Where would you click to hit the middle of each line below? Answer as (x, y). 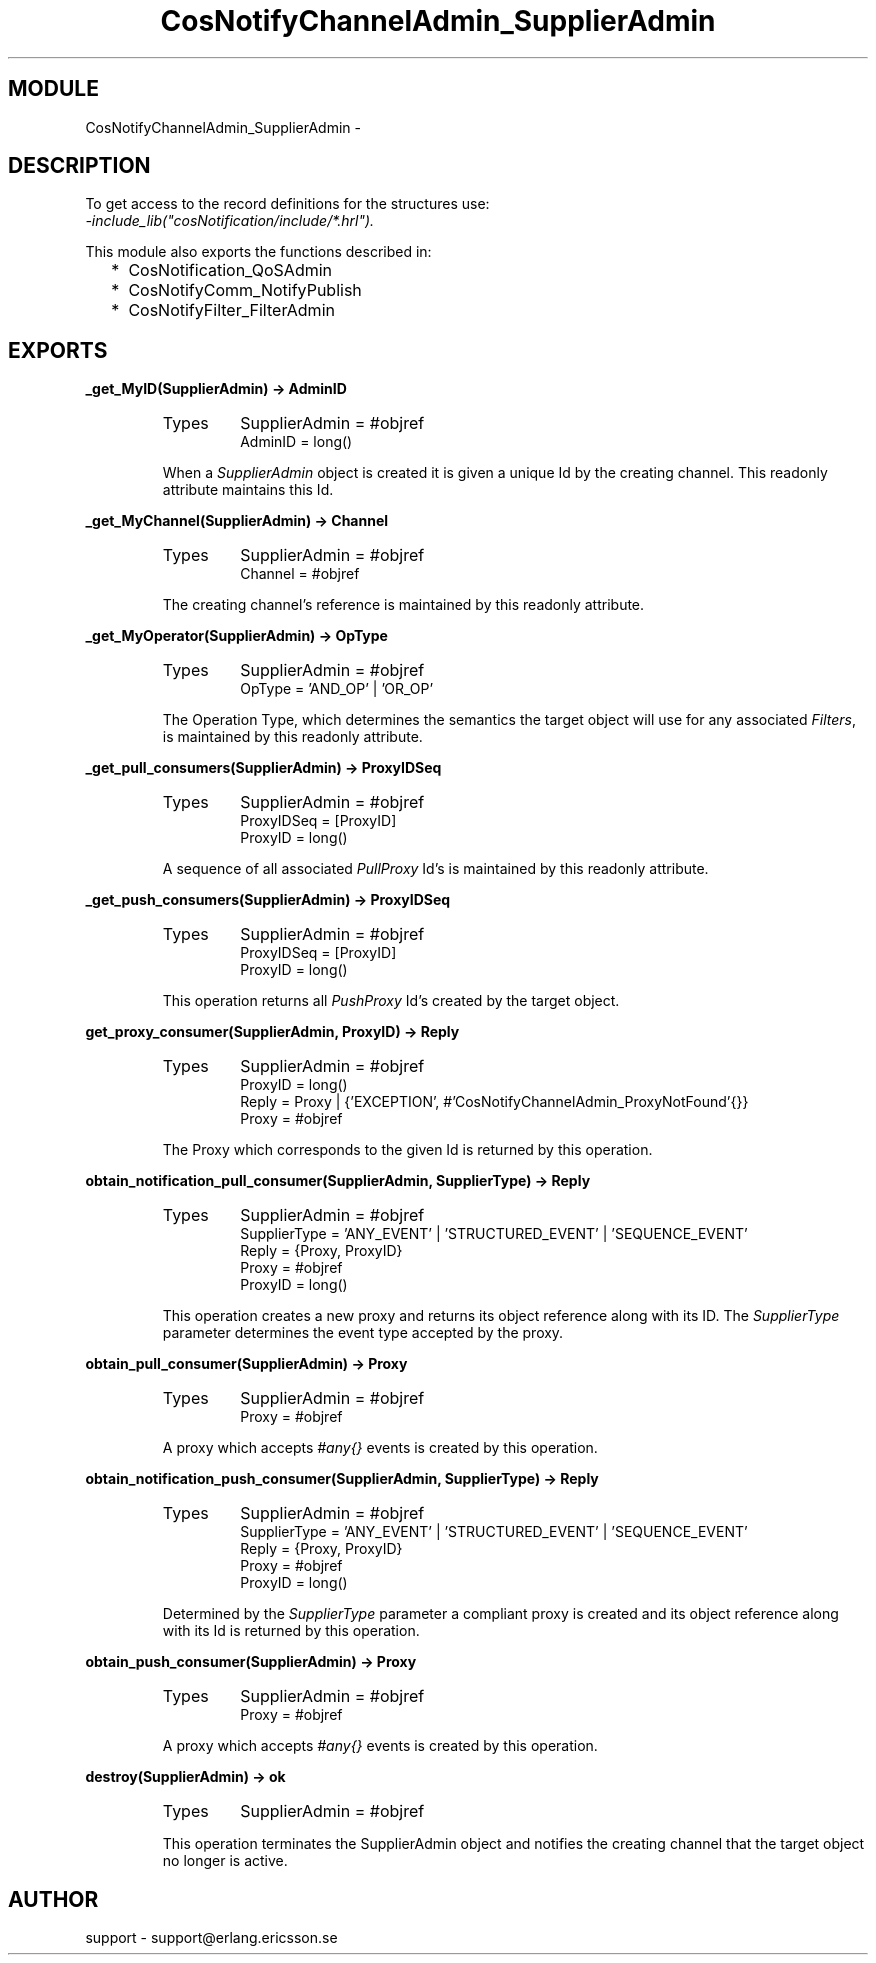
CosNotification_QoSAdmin (230, 270)
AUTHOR (53, 1899)
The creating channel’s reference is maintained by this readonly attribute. (403, 605)
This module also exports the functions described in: (258, 252)
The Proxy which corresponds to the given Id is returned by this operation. (407, 1150)
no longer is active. (225, 1861)
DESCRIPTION (79, 166)
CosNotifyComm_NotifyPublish (245, 290)
